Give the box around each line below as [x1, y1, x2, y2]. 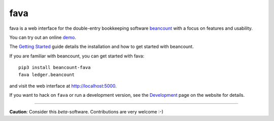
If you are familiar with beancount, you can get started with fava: [9, 53, 145, 59]
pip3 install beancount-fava [18, 65, 91, 71]
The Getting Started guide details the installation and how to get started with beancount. [9, 43, 194, 50]
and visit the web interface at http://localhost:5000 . [9, 83, 117, 89]
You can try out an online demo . [9, 34, 76, 40]
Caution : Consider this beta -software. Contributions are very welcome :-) [9, 108, 163, 114]
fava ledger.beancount [18, 72, 75, 78]
